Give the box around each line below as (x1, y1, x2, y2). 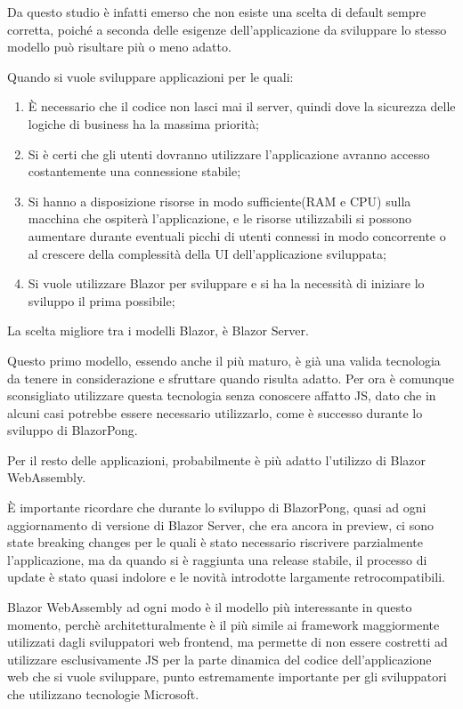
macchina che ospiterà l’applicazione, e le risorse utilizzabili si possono (28, 209, 412, 228)
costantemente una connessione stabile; (28, 162, 241, 181)
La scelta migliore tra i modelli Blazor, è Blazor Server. (7, 321, 309, 340)
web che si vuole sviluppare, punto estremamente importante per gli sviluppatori (7, 667, 447, 686)
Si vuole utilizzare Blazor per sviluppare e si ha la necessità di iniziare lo (28, 274, 425, 293)
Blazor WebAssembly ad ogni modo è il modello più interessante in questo (7, 598, 412, 616)
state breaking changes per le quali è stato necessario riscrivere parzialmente (7, 533, 423, 552)
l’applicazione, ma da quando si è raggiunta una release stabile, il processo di (7, 550, 427, 568)
